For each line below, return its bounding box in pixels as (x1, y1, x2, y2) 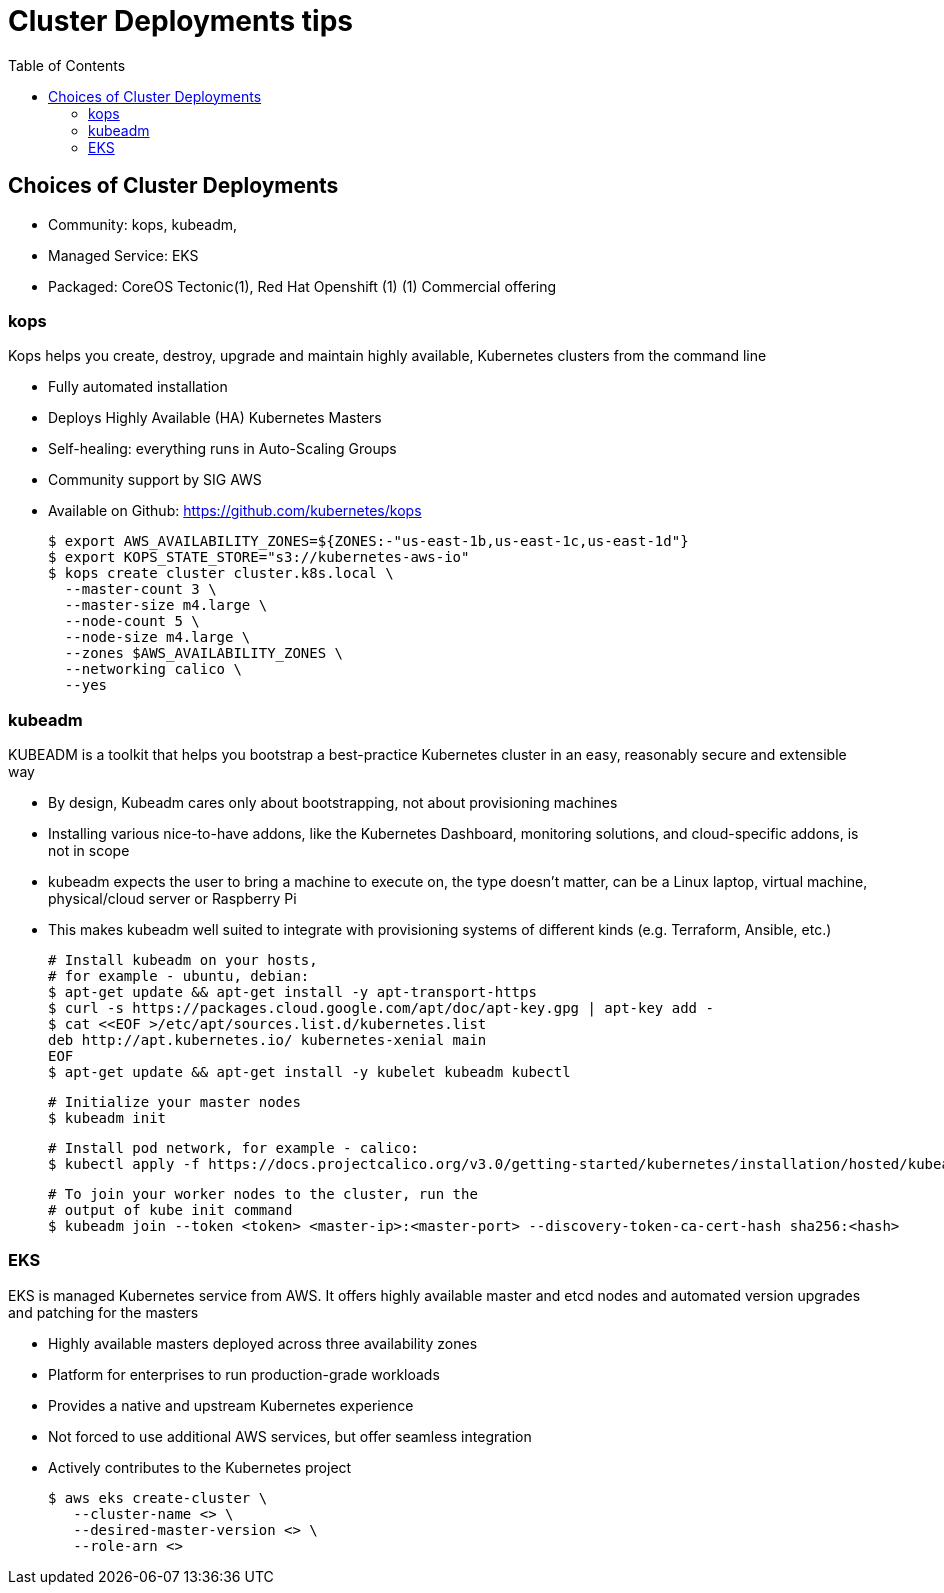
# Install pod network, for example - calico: (48, 1140, 419, 1157)
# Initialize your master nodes (48, 1094, 301, 1111)
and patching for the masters (8, 1303, 199, 1321)
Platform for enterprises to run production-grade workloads (48, 1365, 440, 1383)
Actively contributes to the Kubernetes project (48, 1458, 352, 1476)
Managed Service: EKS (48, 246, 199, 264)
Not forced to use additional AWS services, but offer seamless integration (48, 1427, 532, 1445)
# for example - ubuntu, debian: (48, 968, 310, 985)
